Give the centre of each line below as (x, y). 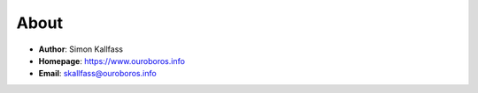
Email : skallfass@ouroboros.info (97, 74)
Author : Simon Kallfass (81, 49)
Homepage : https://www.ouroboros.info (112, 61)
